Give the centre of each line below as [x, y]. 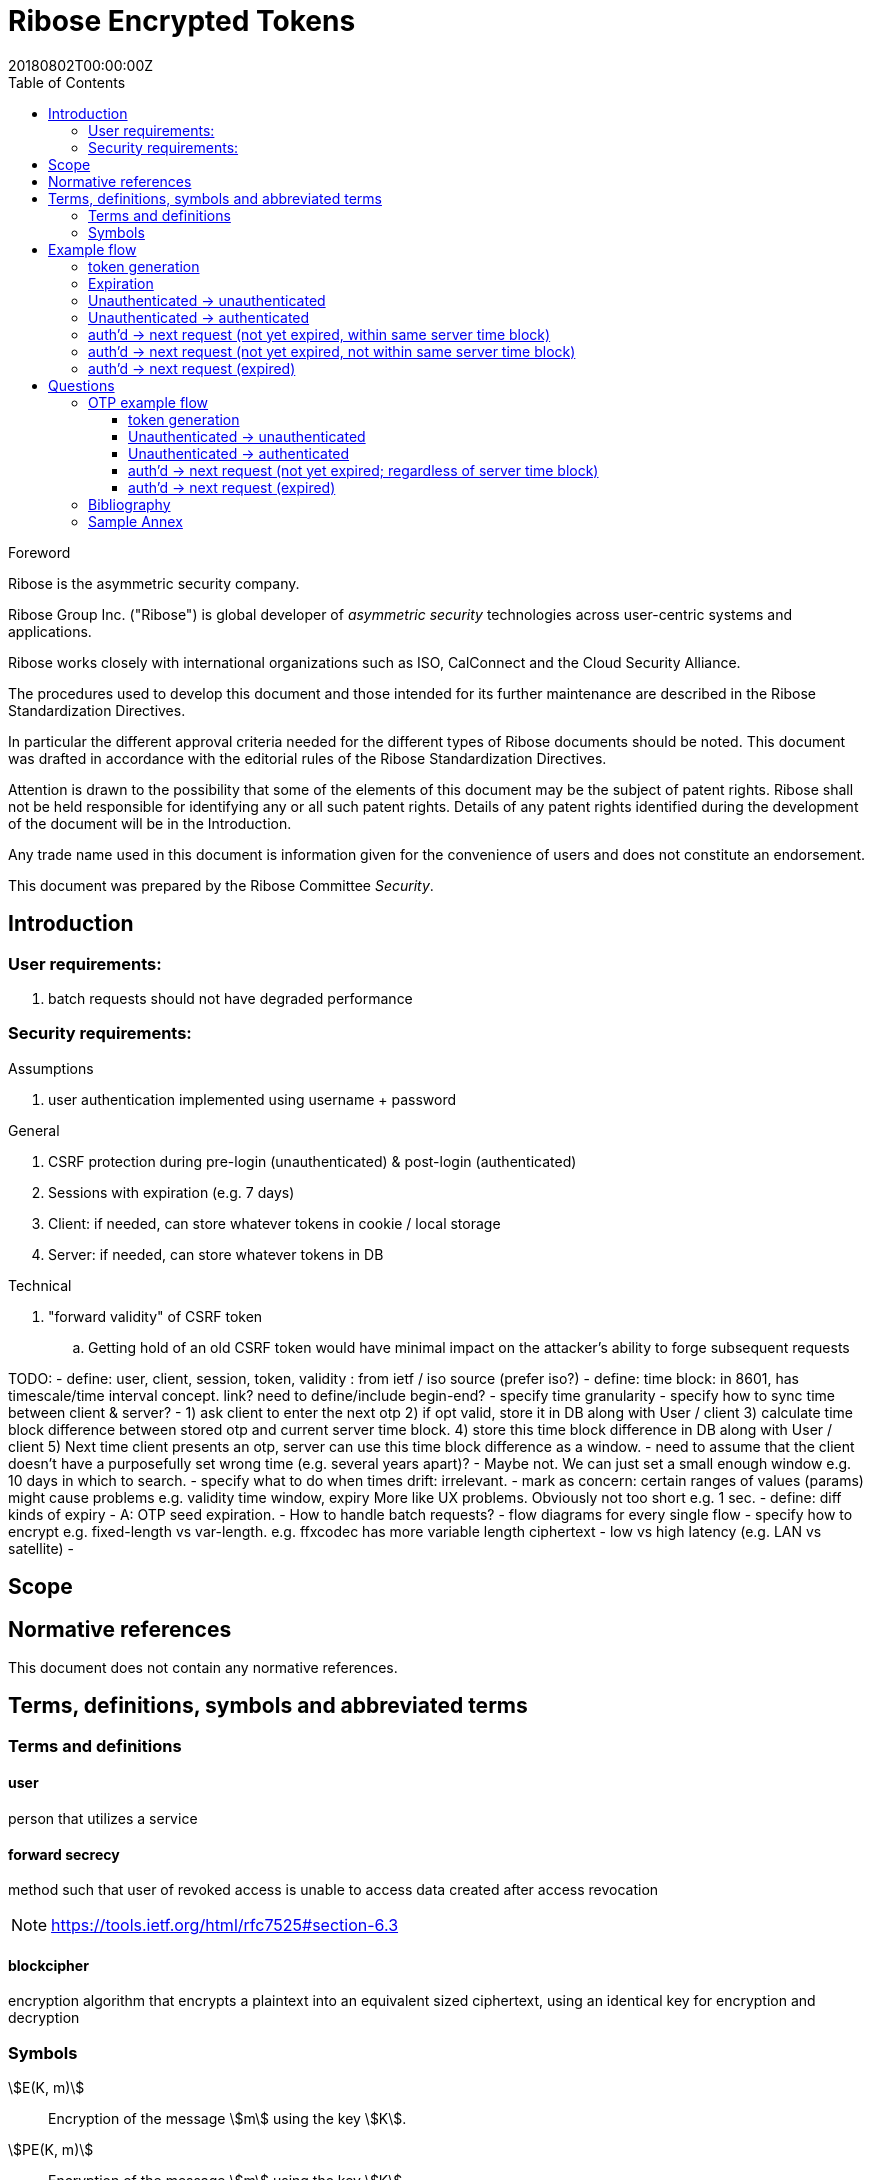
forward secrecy [64, 1854]
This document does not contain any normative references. [203, 1667]
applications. [50, 631]
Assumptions [51, 1068]
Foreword [39, 552]
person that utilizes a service [103, 1819]
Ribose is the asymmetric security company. [154, 583]
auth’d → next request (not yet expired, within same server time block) [319, 334]
